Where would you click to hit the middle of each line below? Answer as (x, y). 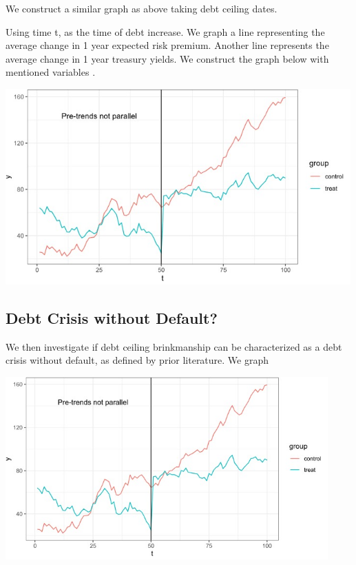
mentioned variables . (51, 72)
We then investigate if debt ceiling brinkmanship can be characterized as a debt (174, 346)
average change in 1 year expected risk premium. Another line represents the (167, 45)
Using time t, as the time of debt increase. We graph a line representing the (165, 31)
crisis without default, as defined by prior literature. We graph (137, 360)
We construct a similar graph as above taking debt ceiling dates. (142, 8)
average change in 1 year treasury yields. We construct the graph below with (167, 58)
